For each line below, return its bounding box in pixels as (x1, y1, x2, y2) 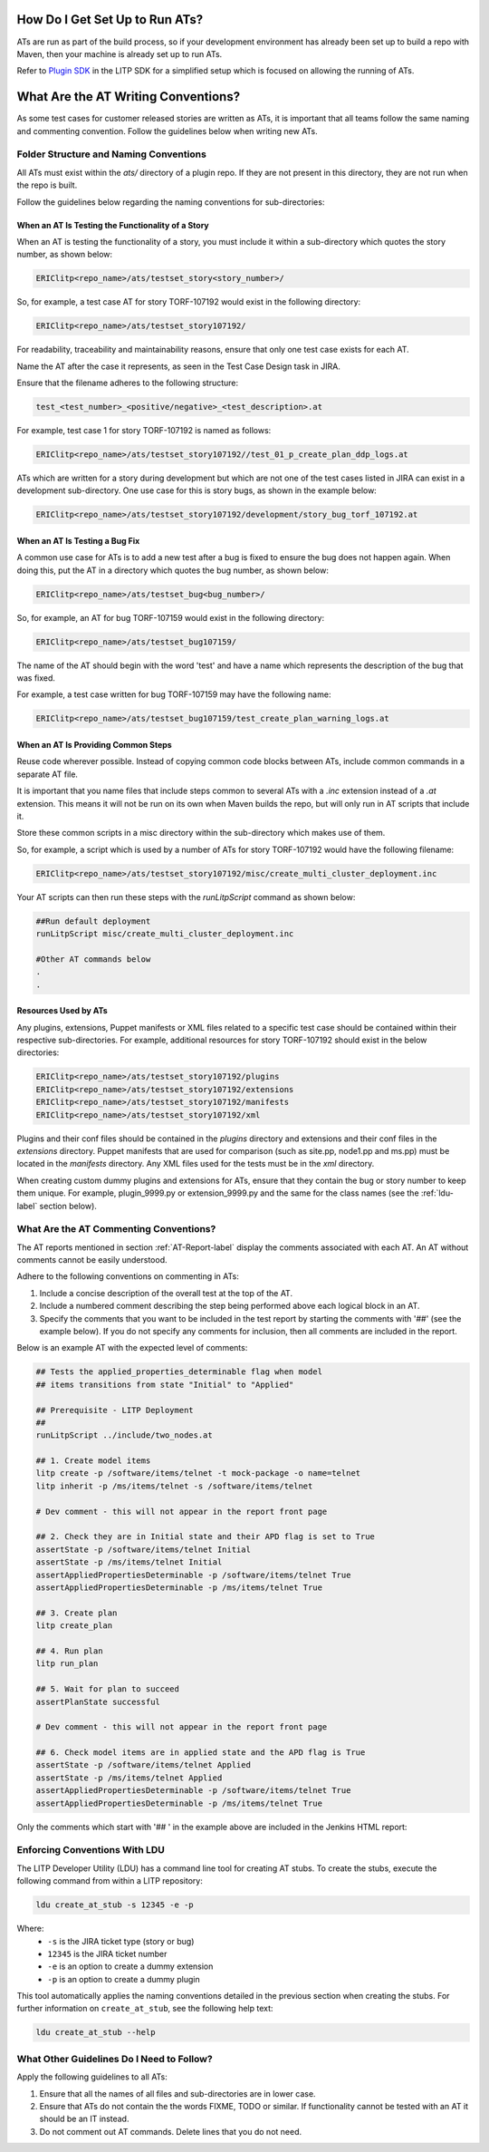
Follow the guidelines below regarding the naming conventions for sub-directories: (16, 196, 325, 208)
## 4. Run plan (35, 1645, 103, 1656)
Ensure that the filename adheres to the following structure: (16, 377, 239, 389)
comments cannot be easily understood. (16, 1255, 168, 1265)
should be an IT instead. (39, 2113, 129, 2125)
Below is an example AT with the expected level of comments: (16, 1343, 248, 1353)
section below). (39, 1200, 97, 1211)
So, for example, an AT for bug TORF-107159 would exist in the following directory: (16, 612, 325, 623)
